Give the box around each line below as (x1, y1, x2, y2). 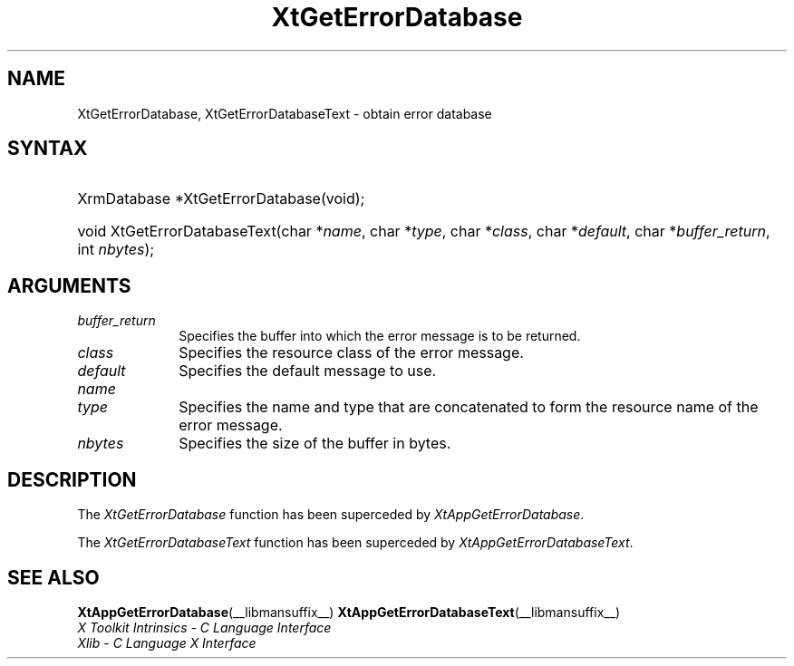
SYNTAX (7, 137, 88, 160)
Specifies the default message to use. (179, 362, 437, 381)
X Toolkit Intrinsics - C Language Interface (77, 619, 332, 635)
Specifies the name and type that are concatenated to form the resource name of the (179, 398, 759, 417)
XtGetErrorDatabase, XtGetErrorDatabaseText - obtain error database (77, 105, 492, 121)
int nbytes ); (77, 240, 155, 259)
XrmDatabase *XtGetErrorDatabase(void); (77, 189, 365, 208)
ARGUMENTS (7, 274, 131, 297)
